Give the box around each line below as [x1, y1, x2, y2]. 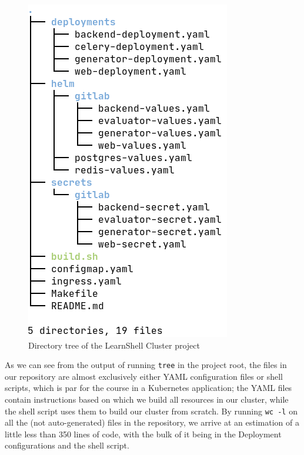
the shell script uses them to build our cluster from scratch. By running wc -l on [5, 404, 298, 417]
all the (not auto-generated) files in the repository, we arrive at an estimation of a [5, 416, 299, 429]
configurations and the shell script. [5, 439, 129, 451]
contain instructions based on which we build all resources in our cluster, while [5, 393, 289, 406]
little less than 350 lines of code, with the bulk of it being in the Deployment [5, 427, 282, 440]
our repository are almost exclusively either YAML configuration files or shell [5, 370, 283, 382]
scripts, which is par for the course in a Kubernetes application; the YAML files [5, 382, 292, 394]
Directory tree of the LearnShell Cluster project [28, 339, 200, 351]
